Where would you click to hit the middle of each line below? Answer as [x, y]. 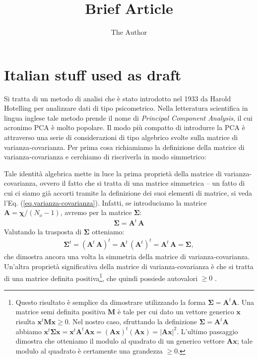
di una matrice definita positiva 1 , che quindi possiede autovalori [101, 277]
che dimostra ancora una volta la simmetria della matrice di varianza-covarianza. [127, 256]
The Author [129, 32]
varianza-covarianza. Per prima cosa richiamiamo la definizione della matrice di [124, 147]
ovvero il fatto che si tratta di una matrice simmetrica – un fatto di [142, 183]
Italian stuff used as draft [93, 74]
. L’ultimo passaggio [207, 331]
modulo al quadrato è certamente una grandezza [89, 350]
